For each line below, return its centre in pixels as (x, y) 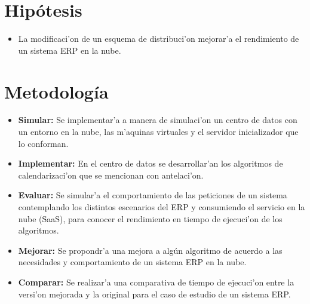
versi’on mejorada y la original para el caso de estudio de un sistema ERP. (154, 294)
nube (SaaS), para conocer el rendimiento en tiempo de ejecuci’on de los (150, 218)
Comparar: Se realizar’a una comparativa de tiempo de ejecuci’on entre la (156, 282)
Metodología (56, 91)
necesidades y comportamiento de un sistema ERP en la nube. (132, 262)
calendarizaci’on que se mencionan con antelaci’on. (111, 175)
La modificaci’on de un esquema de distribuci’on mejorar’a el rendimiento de (159, 39)
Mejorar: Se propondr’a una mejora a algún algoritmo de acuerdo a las (150, 250)
